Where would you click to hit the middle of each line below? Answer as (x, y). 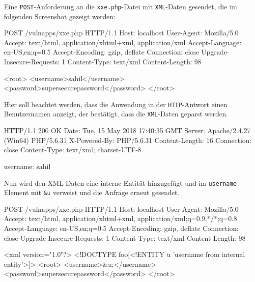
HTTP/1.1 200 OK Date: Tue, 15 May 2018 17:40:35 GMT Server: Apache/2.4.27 (127, 130)
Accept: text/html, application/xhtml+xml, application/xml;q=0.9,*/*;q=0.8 (121, 218)
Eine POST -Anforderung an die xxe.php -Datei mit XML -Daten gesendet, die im (121, 6)
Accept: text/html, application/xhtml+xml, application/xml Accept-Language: (123, 42)
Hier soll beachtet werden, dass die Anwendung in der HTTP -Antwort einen (116, 104)
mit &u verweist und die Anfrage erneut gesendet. (105, 192)
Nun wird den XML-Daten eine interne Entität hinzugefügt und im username (120, 183)
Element (16, 192)
